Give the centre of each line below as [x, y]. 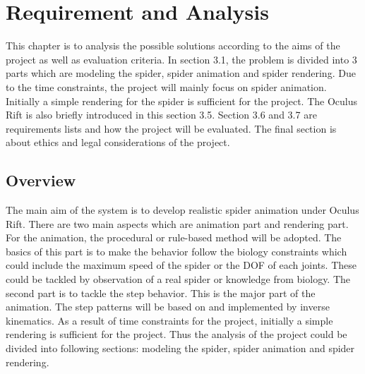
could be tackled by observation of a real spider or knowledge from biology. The [178, 279]
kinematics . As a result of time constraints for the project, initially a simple [169, 320]
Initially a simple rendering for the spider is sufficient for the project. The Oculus [182, 101]
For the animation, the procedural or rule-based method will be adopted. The [174, 237]
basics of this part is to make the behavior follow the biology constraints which [176, 251]
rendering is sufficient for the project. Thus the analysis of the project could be [176, 334]
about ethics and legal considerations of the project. [118, 142]
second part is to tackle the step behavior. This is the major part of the [161, 292]
